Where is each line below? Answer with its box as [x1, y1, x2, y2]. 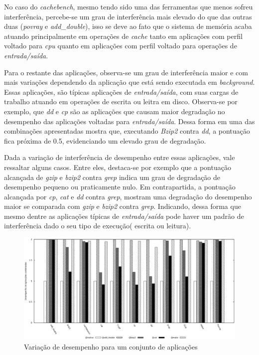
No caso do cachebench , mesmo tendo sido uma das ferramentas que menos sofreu [4, 1, 253, 11]
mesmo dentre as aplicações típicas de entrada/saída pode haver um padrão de [4, 210, 244, 221]
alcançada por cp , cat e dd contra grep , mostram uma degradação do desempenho [4, 191, 252, 201]
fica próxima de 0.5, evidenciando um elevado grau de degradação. [4, 135, 206, 146]
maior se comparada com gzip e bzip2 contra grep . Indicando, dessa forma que [4, 201, 241, 211]
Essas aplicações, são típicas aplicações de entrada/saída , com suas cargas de [4, 86, 239, 97]
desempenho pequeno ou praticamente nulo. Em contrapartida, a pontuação [4, 181, 236, 192]
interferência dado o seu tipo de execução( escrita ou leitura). [4, 220, 191, 231]
